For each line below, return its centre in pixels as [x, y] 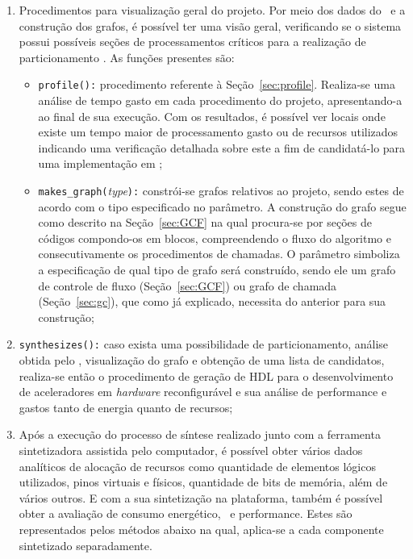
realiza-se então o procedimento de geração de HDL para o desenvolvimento [206, 375]
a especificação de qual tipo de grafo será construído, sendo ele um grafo [217, 270]
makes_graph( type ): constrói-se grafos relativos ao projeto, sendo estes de [221, 190]
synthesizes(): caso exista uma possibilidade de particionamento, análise [204, 344]
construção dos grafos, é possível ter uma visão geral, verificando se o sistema [210, 25]
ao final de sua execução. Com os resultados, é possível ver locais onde [212, 116]
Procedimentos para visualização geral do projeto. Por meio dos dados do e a [212, 10]
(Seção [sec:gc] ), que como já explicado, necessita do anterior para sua [212, 301]
